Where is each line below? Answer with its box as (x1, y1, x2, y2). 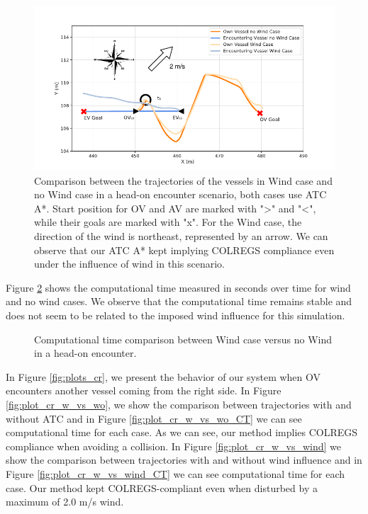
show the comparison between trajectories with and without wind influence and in (6, 452, 362, 467)
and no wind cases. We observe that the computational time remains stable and (6, 294, 352, 309)
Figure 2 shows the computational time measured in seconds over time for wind (6, 280, 351, 295)
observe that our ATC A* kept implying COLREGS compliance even (34, 242, 335, 257)
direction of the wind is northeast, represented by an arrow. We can (34, 229, 328, 244)
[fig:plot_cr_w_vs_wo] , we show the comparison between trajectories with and (6, 396, 352, 411)
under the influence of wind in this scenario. (34, 256, 225, 271)
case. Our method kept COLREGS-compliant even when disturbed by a (6, 480, 318, 495)
